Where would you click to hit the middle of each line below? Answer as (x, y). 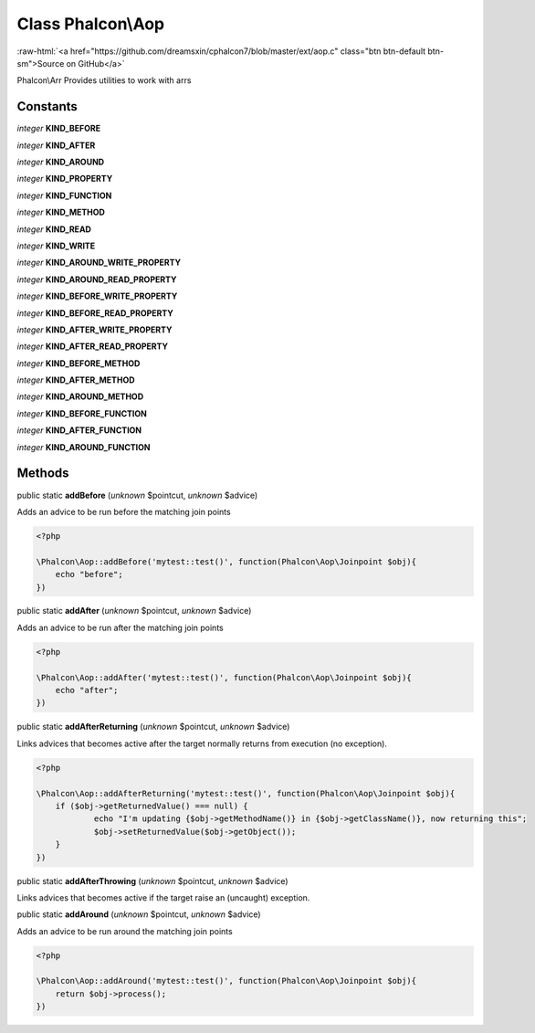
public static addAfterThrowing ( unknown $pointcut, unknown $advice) (152, 880)
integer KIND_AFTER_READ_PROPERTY (93, 346)
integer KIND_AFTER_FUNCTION (79, 430)
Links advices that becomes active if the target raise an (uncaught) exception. (163, 897)
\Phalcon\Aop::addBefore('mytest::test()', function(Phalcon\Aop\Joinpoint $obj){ (226, 561)
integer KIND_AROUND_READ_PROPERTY (97, 279)
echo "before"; (89, 574)
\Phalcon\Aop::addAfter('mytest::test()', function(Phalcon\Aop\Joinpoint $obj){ (224, 677)
